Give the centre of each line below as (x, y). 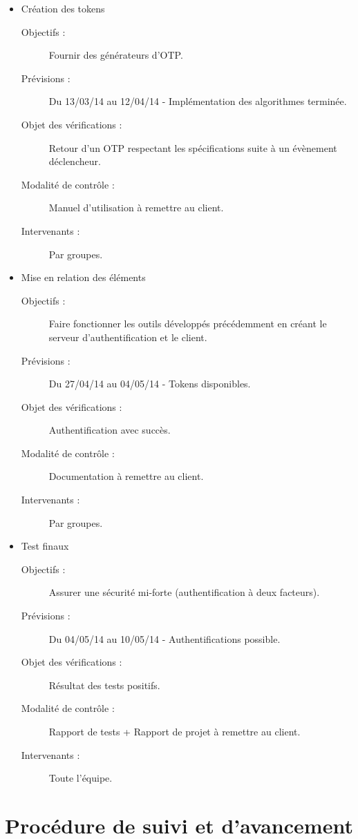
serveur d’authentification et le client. (128, 337)
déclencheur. (75, 161)
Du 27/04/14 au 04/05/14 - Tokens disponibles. (150, 384)
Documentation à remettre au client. (126, 476)
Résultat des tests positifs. (104, 685)
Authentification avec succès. (110, 430)
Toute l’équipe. (81, 778)
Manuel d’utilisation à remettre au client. (136, 208)
